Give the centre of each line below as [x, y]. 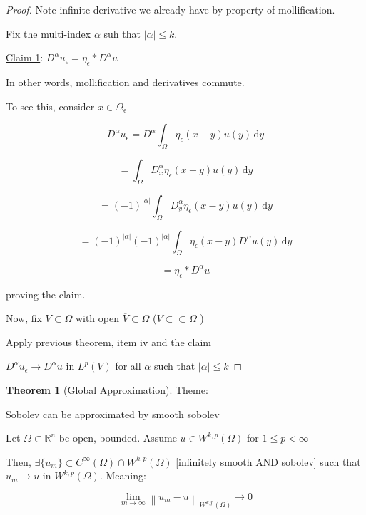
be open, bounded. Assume [118, 438]
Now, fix [24, 318]
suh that [122, 33]
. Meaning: [123, 475]
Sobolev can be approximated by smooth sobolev [113, 413]
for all [128, 366]
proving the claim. [46, 294]
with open [97, 318]
